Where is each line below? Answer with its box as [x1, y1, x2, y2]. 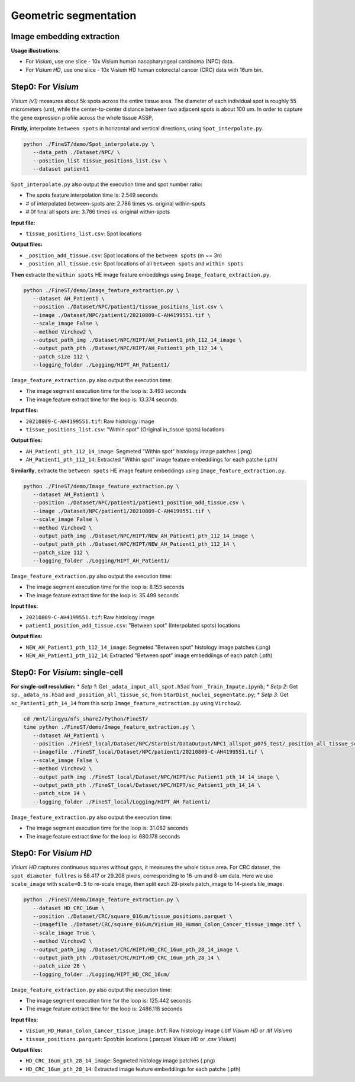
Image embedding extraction [11, 31, 120, 41]
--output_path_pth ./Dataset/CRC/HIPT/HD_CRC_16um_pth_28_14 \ [33, 954, 220, 961]
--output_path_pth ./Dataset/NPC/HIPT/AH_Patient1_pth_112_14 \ [33, 345, 224, 352]
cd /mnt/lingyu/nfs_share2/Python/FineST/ [23, 715, 149, 722]
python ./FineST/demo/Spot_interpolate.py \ [23, 140, 155, 148]
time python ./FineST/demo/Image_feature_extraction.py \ [23, 724, 195, 731]
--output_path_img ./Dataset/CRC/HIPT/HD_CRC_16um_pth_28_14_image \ [33, 946, 239, 953]
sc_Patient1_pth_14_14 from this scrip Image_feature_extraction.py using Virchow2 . [11, 699, 242, 706]
